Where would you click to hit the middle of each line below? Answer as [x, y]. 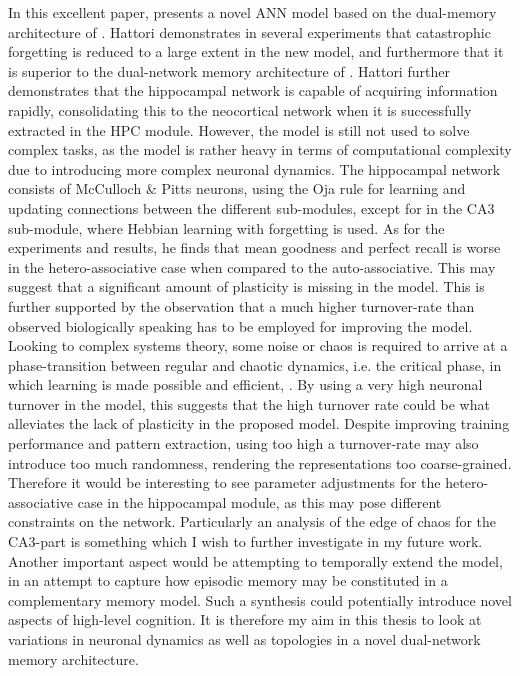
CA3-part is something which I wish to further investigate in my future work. [245, 541]
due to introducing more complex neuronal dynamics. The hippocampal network [254, 168]
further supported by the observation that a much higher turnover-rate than [241, 305]
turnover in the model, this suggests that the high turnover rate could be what [249, 403]
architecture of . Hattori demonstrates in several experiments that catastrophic [249, 31]
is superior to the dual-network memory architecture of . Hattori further [229, 70]
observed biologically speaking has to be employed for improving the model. [240, 325]
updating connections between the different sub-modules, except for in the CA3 [251, 207]
